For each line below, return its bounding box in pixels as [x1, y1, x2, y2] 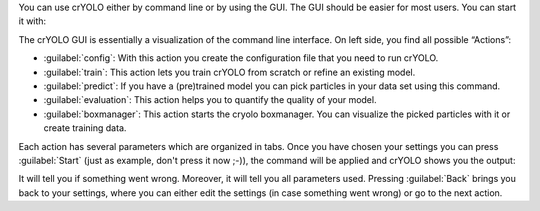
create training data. [43, 122, 127, 134]
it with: [18, 15, 47, 27]
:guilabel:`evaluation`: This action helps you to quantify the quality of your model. [43, 94, 377, 106]
